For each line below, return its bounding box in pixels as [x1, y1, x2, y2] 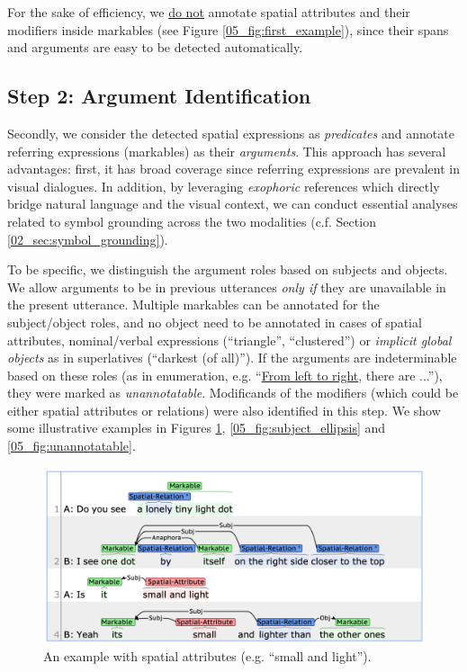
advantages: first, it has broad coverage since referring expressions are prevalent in [7, 159, 460, 178]
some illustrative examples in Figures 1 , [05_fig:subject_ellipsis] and [7, 418, 386, 437]
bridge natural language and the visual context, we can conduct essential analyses [7, 194, 458, 213]
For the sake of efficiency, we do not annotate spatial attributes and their [7, 3, 410, 21]
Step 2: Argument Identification [7, 82, 311, 110]
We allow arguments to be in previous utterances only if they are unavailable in [7, 277, 446, 296]
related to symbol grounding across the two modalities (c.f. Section [7, 211, 376, 230]
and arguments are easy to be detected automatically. [7, 38, 303, 57]
